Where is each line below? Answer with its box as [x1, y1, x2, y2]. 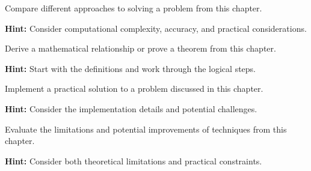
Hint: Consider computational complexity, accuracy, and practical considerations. [5, 22, 307, 34]
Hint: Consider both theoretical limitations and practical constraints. [5, 154, 262, 167]
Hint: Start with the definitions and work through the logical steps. [5, 62, 256, 74]
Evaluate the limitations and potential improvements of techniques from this [5, 122, 287, 135]
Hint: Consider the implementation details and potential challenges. [5, 102, 257, 115]
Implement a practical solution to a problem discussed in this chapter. [5, 82, 263, 95]
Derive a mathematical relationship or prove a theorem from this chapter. [5, 42, 276, 55]
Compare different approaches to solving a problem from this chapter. [5, 2, 262, 14]
